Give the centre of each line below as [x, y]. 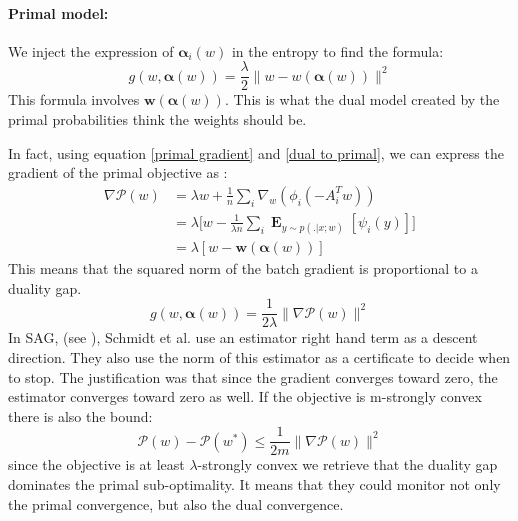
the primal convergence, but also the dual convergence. [176, 503]
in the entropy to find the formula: [337, 50]
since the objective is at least [96, 464]
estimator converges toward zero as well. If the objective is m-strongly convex [245, 396]
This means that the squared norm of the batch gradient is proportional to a [243, 268]
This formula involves [74, 99]
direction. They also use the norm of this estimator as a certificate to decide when [259, 356]
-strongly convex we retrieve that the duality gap [347, 464]
